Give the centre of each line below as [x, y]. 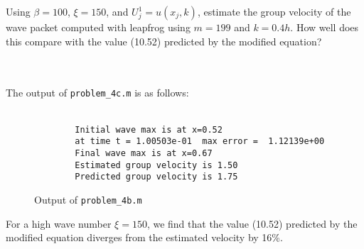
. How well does [325, 27]
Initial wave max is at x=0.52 [149, 129]
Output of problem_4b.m [88, 199]
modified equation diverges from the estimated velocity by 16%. [144, 237]
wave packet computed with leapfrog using [98, 27]
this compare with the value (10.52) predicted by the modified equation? [164, 41]
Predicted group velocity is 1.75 [156, 177]
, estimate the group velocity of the [274, 11]
